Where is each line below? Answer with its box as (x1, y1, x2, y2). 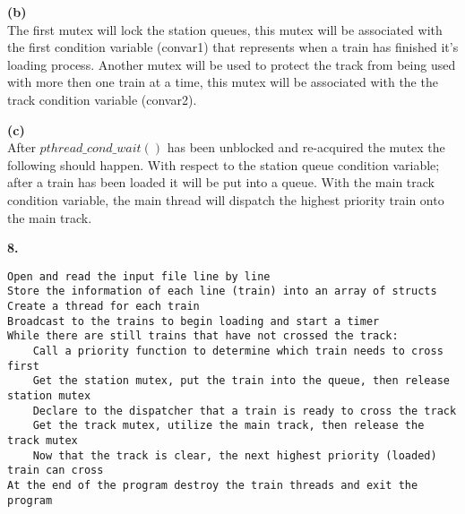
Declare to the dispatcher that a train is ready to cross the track (32, 404, 457, 417)
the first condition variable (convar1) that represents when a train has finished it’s (7, 38, 459, 56)
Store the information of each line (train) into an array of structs (7, 285, 437, 298)
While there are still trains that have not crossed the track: (7, 330, 399, 343)
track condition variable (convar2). (7, 90, 197, 108)
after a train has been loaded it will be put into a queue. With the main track (7, 173, 435, 192)
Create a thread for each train (7, 300, 200, 313)
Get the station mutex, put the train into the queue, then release (32, 374, 450, 388)
